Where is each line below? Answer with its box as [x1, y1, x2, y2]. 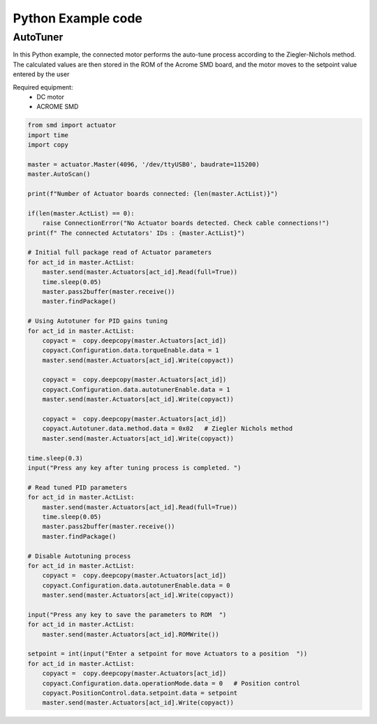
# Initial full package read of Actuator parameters [27, 248, 212, 257]
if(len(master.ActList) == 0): [27, 209, 135, 217]
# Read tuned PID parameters [27, 483, 128, 491]
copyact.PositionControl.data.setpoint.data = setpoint [42, 689, 238, 697]
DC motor [36, 92, 65, 101]
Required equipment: [13, 83, 73, 91]
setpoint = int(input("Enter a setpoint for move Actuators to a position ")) [27, 650, 308, 658]
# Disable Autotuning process [27, 552, 131, 560]
